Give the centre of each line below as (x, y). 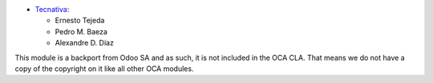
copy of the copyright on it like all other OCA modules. (104, 69)
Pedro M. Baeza (81, 31)
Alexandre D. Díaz (84, 43)
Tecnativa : (52, 9)
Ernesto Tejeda (80, 21)
